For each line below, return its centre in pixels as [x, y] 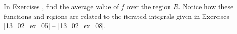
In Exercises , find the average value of [61, 6]
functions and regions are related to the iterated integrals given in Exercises [117, 16]
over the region [149, 6]
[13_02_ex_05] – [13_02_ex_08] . [55, 25]
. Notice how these [206, 6]
